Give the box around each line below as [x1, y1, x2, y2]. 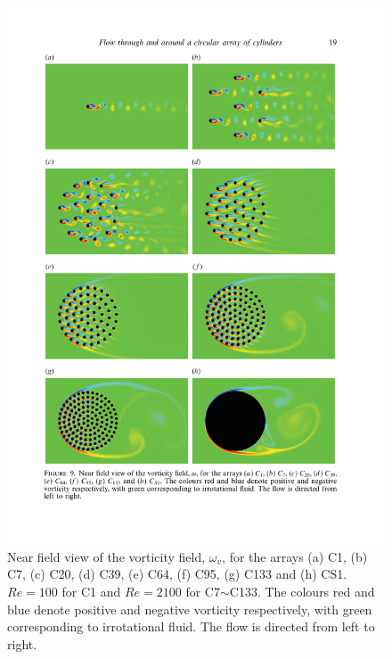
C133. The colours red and [229, 581, 375, 600]
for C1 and [61, 581, 121, 600]
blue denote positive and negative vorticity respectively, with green [7, 599, 372, 618]
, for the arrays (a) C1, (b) [222, 547, 368, 565]
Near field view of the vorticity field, [7, 547, 206, 565]
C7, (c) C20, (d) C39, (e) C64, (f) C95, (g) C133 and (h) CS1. [7, 564, 347, 583]
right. [7, 634, 37, 653]
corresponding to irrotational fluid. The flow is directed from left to [7, 617, 375, 636]
